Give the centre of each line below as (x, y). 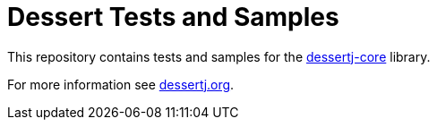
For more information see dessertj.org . (121, 84)
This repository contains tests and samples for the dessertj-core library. (219, 56)
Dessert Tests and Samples (173, 17)
